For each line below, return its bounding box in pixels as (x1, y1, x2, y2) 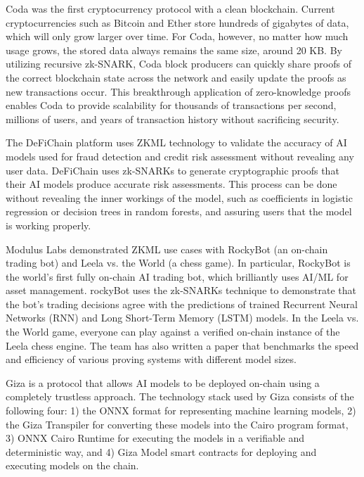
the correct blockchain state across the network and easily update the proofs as (6, 70, 346, 84)
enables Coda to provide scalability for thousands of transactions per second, (6, 98, 337, 113)
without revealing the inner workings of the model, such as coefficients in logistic (6, 190, 353, 205)
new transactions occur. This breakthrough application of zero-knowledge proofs (6, 84, 351, 98)
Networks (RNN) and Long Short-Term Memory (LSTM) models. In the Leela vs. (6, 310, 359, 325)
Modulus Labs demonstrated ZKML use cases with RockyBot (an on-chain (6, 241, 328, 256)
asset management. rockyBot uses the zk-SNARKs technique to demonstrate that (6, 283, 357, 298)
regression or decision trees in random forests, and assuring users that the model (6, 204, 352, 219)
